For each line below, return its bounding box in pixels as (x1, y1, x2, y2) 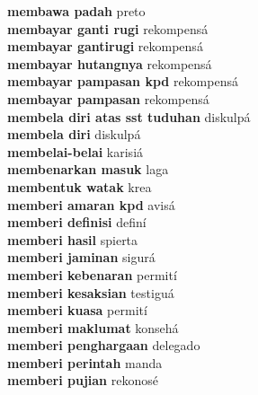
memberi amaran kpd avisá (7, 195, 175, 214)
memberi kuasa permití (7, 301, 147, 320)
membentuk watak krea (7, 177, 152, 196)
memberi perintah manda (7, 353, 163, 372)
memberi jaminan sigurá (7, 248, 156, 267)
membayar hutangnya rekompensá (7, 54, 212, 73)
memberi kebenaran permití (7, 265, 177, 284)
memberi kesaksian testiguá (7, 283, 174, 302)
